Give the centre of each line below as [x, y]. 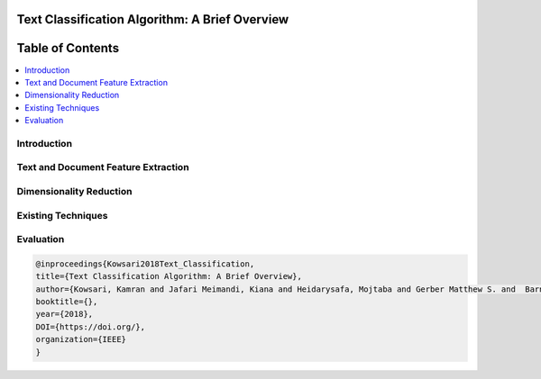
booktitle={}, [67, 302]
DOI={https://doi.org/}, [91, 327]
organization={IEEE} [81, 339]
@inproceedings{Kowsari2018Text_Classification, [145, 264]
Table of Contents [68, 48]
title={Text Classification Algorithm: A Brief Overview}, [169, 276]
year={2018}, [64, 314]
